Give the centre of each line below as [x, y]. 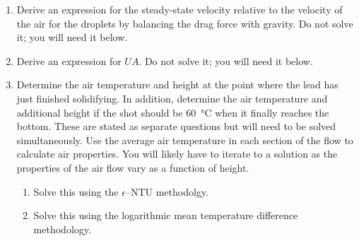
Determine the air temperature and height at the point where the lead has [177, 84]
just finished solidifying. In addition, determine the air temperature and [172, 98]
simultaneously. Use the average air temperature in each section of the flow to [185, 140]
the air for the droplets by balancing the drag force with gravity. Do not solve [185, 23]
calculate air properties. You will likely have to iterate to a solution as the [177, 154]
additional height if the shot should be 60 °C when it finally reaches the [173, 112]
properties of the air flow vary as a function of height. [133, 167]
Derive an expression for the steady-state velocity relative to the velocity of [179, 9]
